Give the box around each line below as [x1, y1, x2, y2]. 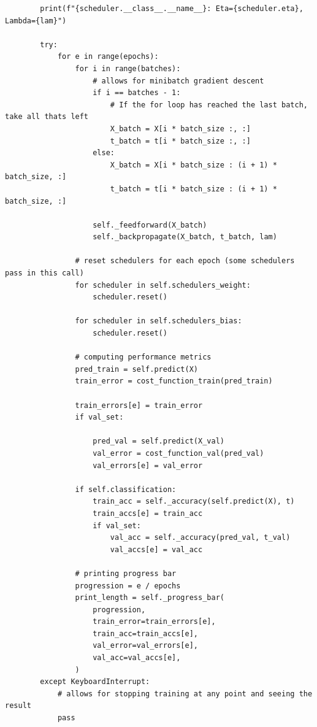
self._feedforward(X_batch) [93, 220, 207, 229]
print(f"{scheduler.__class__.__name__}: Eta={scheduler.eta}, [40, 4, 304, 13]
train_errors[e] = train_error [75, 401, 203, 410]
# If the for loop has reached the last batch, [110, 100, 308, 109]
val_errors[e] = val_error [93, 461, 203, 470]
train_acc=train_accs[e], [93, 629, 198, 638]
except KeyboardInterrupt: [40, 677, 150, 687]
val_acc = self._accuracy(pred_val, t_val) [110, 533, 291, 542]
